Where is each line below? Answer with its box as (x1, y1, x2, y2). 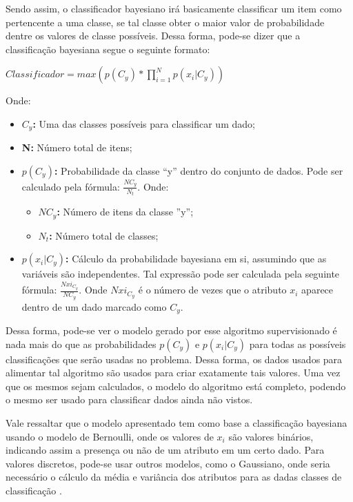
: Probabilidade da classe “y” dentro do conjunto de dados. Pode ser (54, 164, 343, 178)
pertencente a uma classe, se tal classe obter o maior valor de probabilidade (6, 15, 325, 29)
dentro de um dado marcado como (21, 299, 167, 313)
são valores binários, (228, 429, 314, 443)
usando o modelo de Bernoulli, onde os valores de (6, 429, 214, 443)
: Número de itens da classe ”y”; (57, 204, 194, 219)
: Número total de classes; (49, 228, 159, 242)
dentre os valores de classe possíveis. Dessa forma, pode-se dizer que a (6, 28, 301, 43)
